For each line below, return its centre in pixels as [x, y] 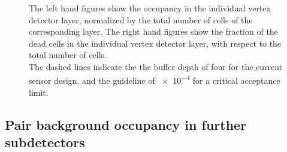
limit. [39, 92]
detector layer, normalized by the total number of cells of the [141, 19]
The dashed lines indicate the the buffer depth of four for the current [156, 66]
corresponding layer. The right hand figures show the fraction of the [153, 31]
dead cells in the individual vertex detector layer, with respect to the [155, 43]
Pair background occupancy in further [126, 124]
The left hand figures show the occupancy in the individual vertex [150, 8]
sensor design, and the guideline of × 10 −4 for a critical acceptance [155, 80]
